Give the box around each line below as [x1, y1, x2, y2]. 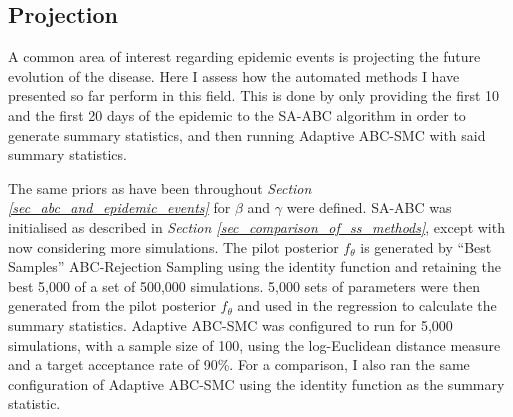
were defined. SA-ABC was [286, 197, 452, 218]
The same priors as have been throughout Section [8, 177, 312, 198]
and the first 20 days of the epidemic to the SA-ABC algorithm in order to [8, 104, 466, 125]
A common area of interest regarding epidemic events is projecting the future [8, 46, 481, 67]
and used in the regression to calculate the [237, 295, 497, 316]
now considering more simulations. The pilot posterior [8, 236, 339, 257]
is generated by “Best [360, 236, 492, 257]
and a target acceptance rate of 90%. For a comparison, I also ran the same [8, 354, 470, 375]
